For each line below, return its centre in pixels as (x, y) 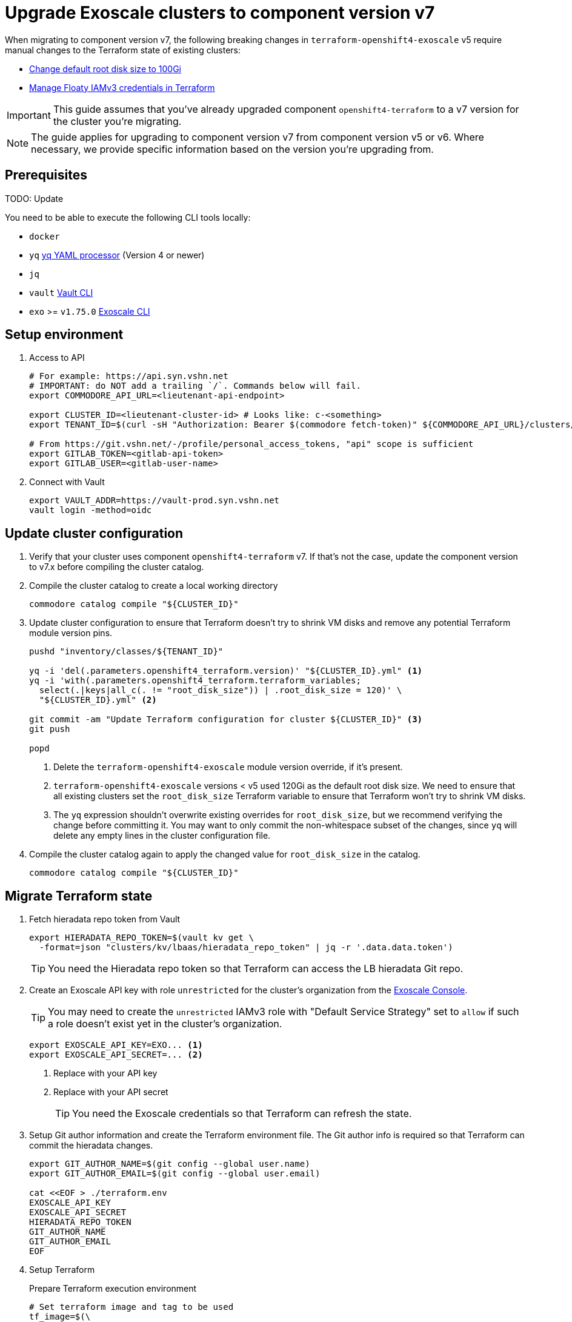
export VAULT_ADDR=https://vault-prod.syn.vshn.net (155, 501)
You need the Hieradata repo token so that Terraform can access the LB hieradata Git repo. (256, 969)
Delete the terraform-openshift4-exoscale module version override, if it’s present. (228, 767)
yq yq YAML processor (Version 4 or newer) (117, 255)
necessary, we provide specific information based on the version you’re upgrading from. (232, 149)
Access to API (57, 358)
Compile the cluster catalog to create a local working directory (154, 586)
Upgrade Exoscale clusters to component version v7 (220, 13)
